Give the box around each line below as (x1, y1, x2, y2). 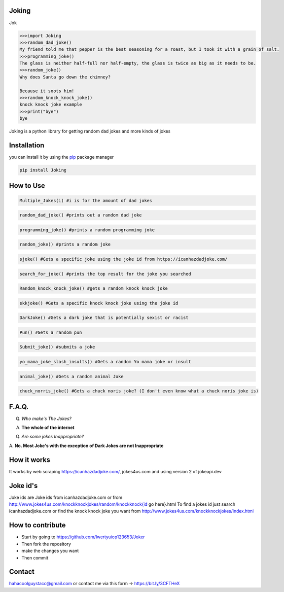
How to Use (9, 181, 45, 190)
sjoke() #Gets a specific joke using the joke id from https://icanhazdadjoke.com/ (19, 256, 228, 262)
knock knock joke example (19, 102, 82, 107)
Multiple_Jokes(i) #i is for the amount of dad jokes (19, 198, 152, 203)
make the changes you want (21, 548, 79, 554)
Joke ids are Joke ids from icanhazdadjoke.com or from (9, 494, 123, 500)
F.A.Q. (9, 402, 29, 411)
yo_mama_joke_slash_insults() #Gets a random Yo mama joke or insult (19, 359, 191, 365)
